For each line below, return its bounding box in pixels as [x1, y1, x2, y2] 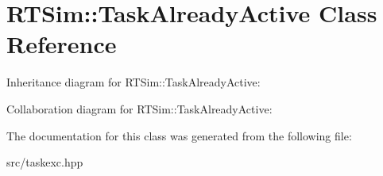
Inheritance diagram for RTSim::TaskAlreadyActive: [6, 74, 261, 90]
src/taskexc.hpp [6, 154, 83, 170]
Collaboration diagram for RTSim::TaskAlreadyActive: [6, 100, 273, 117]
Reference [6, 28, 117, 60]
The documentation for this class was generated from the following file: [6, 127, 352, 143]
